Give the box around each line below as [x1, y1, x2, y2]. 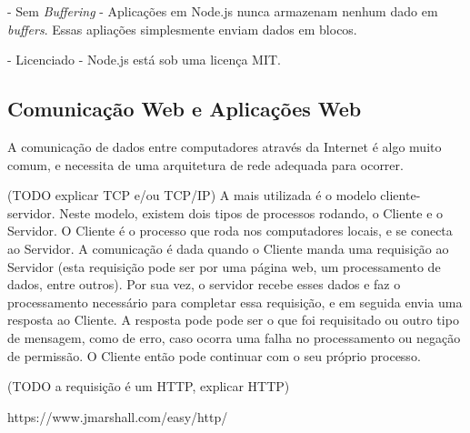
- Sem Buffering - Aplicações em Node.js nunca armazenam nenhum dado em [7, 2, 438, 20]
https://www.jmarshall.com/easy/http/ [7, 407, 228, 426]
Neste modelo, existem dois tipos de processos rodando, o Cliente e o [59, 203, 444, 222]
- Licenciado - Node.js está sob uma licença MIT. [7, 50, 281, 69]
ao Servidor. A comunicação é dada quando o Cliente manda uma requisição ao [7, 238, 449, 257]
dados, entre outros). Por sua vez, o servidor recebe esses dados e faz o [7, 275, 401, 294]
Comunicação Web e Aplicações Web [7, 95, 362, 123]
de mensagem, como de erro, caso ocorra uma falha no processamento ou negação [7, 327, 461, 347]
